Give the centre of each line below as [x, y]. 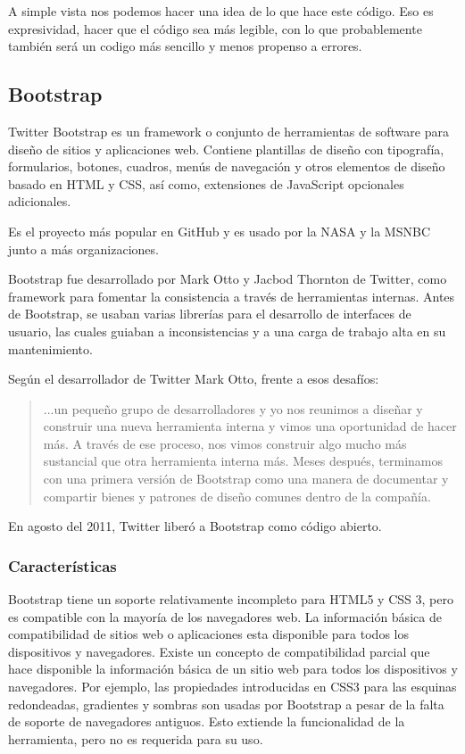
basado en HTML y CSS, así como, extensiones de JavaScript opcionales [206, 183]
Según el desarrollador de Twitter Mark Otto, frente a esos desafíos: [194, 379]
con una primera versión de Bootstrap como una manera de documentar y [246, 479]
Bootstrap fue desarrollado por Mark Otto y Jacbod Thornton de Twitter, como [228, 279]
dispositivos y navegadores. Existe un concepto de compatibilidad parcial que [219, 651]
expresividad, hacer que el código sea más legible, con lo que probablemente [215, 28]
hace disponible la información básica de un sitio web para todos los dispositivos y [233, 669]
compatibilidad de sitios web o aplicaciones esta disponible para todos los [208, 634]
